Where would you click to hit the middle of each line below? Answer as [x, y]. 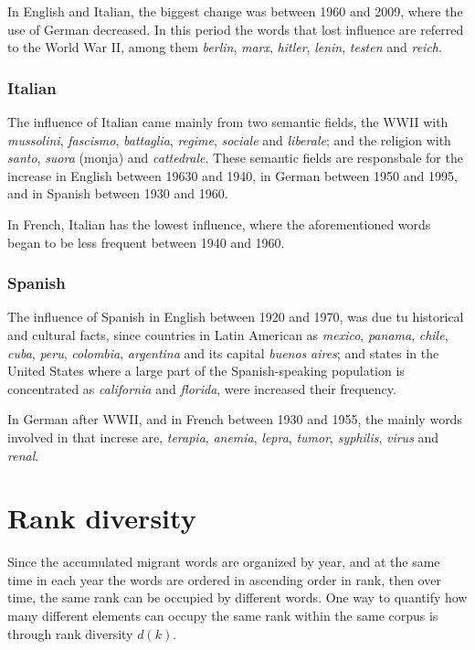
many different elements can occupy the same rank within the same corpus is [223, 616]
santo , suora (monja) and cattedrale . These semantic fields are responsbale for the [235, 158]
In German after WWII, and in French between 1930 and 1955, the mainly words [235, 419]
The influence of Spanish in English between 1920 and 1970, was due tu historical [236, 317]
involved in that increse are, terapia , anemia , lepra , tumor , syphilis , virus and [223, 437]
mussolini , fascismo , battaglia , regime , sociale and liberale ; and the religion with [229, 139]
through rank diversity [70, 633]
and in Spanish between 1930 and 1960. [118, 193]
